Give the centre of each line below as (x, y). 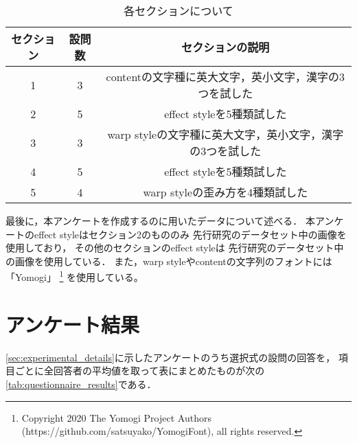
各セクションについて (178, 11)
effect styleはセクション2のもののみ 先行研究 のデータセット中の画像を (190, 234)
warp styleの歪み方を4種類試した (226, 192)
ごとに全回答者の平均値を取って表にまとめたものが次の (140, 371)
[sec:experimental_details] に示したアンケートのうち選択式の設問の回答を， (171, 357)
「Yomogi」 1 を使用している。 (74, 276)
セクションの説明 (226, 47)
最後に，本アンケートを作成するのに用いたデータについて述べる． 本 (160, 220)
